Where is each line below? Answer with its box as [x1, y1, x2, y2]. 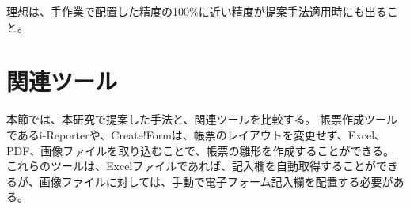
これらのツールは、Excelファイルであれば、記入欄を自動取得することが [6, 158, 377, 174]
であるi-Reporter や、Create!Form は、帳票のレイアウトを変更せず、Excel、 [6, 126, 386, 142]
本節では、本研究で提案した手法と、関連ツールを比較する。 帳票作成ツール [6, 111, 398, 127]
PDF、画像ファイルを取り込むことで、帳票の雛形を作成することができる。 [6, 142, 395, 158]
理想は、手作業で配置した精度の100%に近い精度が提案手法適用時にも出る [6, 3, 387, 19]
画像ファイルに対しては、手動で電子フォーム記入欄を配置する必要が [39, 173, 393, 189]
